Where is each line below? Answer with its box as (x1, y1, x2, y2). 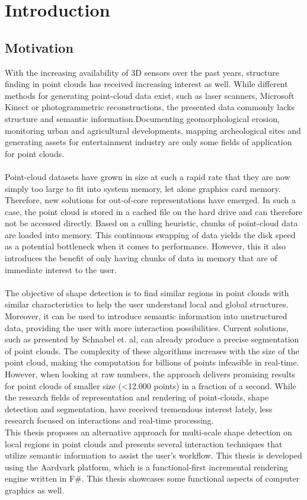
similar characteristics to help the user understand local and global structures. (5, 298, 289, 310)
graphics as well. (5, 483, 65, 496)
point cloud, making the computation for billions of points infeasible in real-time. (5, 356, 299, 368)
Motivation (5, 38, 73, 56)
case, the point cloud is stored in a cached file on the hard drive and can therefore (5, 205, 303, 217)
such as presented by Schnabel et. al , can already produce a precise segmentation (5, 333, 299, 345)
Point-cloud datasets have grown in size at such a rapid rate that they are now (5, 170, 290, 182)
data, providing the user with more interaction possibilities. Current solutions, (5, 321, 289, 334)
